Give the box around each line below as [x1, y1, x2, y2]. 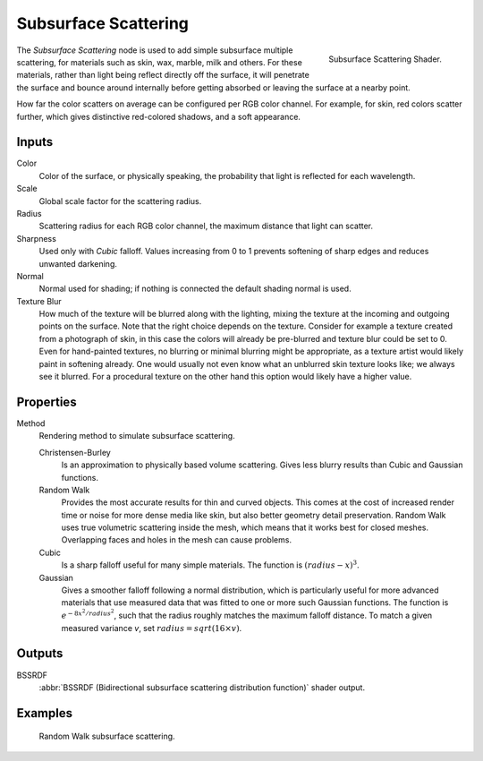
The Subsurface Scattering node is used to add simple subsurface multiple [16, 45, 293, 56]
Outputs [16, 646, 64, 662]
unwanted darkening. [38, 258, 118, 269]
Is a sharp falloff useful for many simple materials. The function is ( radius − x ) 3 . [61, 559, 360, 570]
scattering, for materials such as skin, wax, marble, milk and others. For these [16, 56, 303, 67]
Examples [16, 705, 73, 721]
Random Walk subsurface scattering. [38, 731, 175, 742]
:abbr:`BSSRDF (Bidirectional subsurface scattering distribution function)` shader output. [38, 681, 366, 693]
